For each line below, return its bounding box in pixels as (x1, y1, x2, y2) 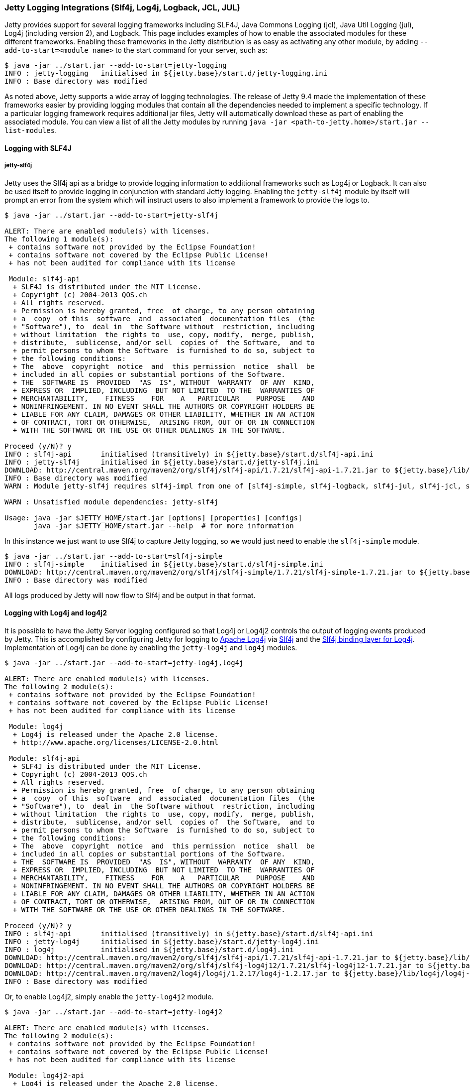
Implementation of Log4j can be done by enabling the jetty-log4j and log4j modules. (4, 643, 297, 652)
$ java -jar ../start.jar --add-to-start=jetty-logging (4, 61, 227, 70)
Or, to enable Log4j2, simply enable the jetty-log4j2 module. (4, 992, 214, 1001)
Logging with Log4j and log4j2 (4, 608, 107, 617)
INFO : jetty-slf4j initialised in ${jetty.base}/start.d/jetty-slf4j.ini (4, 458, 319, 466)
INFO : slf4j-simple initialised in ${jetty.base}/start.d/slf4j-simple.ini (4, 560, 323, 568)
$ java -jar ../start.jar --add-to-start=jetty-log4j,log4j (4, 658, 244, 667)
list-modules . (4, 126, 57, 135)
